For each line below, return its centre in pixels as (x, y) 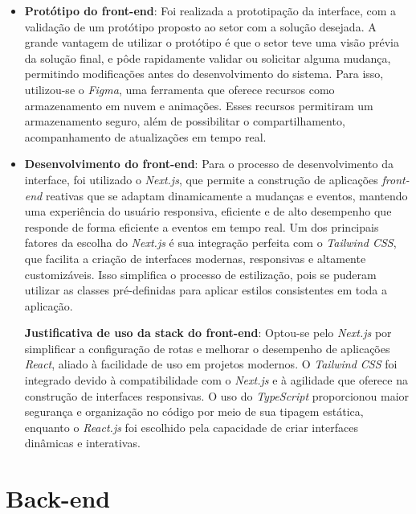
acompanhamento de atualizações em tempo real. (145, 136)
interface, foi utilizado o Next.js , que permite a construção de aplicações (201, 179)
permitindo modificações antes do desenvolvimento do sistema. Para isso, (204, 74)
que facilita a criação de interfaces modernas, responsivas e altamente (195, 258)
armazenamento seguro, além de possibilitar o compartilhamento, (185, 121)
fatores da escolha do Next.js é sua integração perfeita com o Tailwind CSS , (210, 243)
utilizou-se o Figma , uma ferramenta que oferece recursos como (179, 89)
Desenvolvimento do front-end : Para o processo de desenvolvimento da (209, 164)
